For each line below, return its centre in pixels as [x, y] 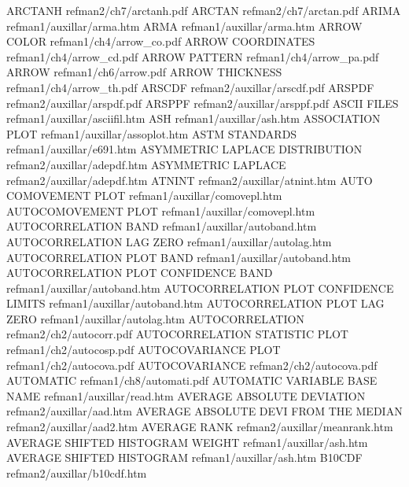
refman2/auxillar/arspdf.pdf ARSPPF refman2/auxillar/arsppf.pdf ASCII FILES [203, 103]
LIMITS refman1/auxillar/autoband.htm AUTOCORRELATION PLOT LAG [195, 303]
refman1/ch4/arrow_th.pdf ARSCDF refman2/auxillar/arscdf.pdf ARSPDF [190, 87]
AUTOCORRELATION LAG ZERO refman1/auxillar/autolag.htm [169, 241]
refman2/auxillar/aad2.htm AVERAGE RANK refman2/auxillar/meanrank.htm [200, 427]
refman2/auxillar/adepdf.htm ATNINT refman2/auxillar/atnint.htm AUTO [190, 180]
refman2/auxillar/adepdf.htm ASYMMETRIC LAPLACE [146, 164]
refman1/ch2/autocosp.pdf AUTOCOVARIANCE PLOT [144, 350]
